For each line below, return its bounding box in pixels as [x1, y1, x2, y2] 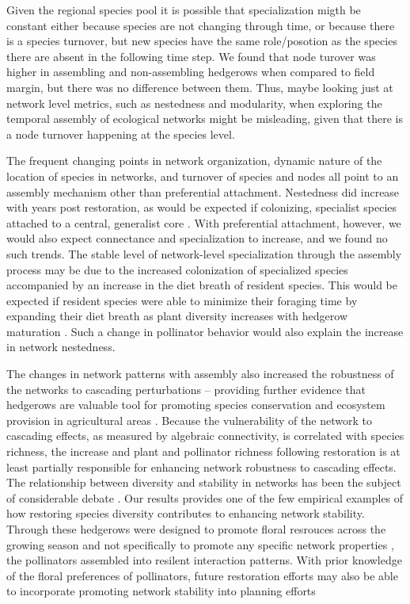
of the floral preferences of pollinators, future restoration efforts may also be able [6, 567, 398, 583]
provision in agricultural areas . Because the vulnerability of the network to [6, 411, 372, 428]
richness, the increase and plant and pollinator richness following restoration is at [6, 443, 401, 460]
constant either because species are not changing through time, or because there [6, 17, 395, 33]
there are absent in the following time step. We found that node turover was [6, 48, 376, 64]
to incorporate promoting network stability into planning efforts [6, 583, 316, 599]
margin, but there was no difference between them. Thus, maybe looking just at [6, 78, 393, 95]
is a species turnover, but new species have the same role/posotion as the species [6, 32, 397, 49]
